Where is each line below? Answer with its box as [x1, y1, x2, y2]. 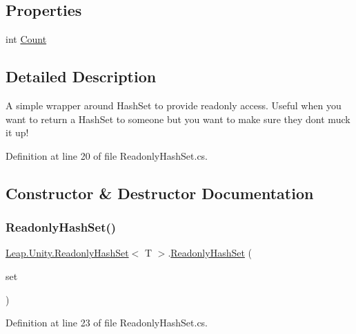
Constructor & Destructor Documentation [6, 182, 314, 203]
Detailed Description [6, 66, 157, 87]
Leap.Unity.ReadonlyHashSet [6, 245, 129, 260]
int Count [6, 32, 47, 46]
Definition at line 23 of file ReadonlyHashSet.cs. [6, 315, 208, 330]
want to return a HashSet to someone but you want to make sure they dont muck [6, 111, 350, 126]
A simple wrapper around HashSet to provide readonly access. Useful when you [6, 98, 342, 112]
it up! [6, 125, 29, 140]
